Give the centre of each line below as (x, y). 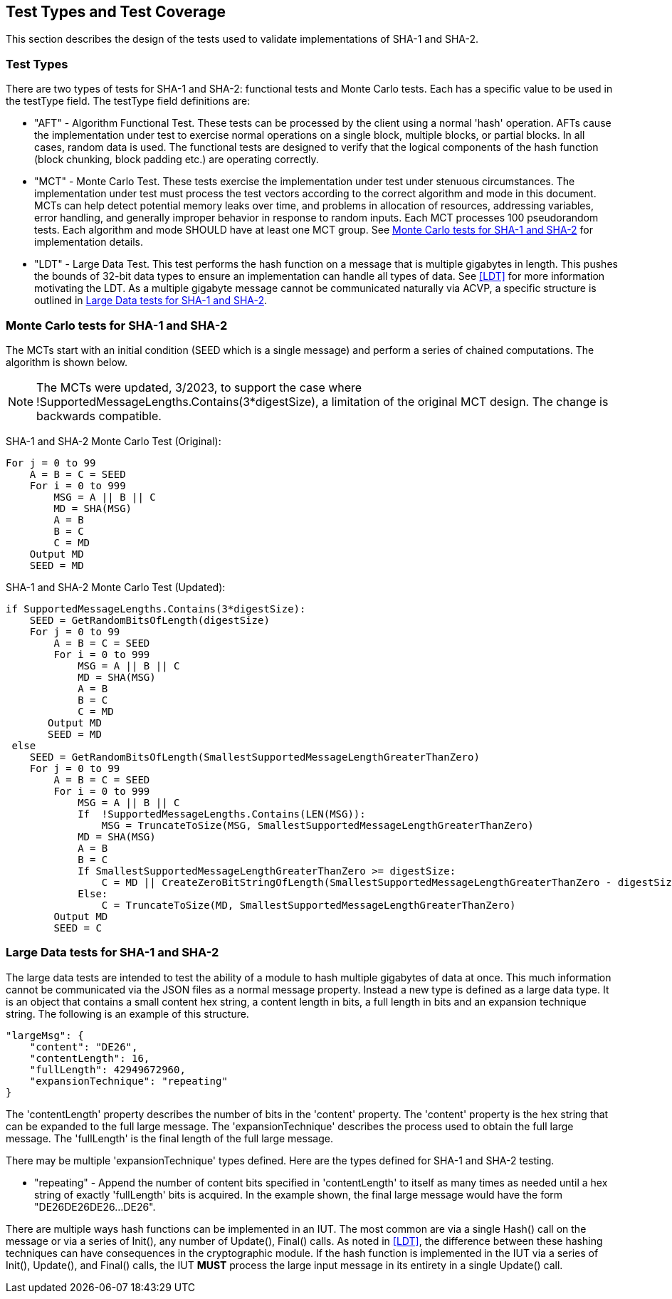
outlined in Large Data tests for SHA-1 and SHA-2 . (151, 301)
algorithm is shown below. (67, 362)
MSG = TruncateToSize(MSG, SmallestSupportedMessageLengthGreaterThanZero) (317, 825)
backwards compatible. (99, 416)
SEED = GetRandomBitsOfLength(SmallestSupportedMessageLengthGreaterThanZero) (254, 757)
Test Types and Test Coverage (116, 12)
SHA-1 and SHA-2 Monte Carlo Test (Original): (114, 441)
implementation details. (89, 242)
